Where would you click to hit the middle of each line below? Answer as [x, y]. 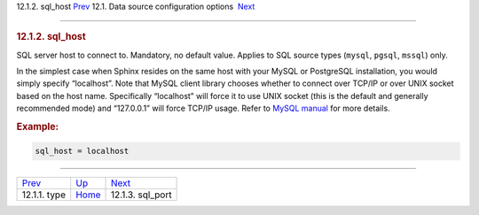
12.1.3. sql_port [141, 195]
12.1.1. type [44, 195]
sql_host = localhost [82, 151]
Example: [38, 127]
